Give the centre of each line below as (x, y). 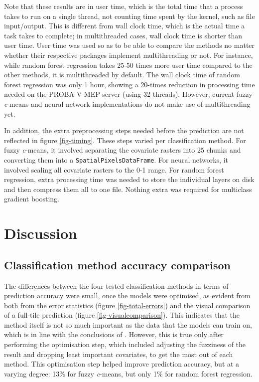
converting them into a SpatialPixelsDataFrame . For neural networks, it (116, 159)
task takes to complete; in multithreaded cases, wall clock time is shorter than (123, 35)
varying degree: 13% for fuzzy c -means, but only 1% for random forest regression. (128, 373)
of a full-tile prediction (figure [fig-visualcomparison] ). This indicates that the (122, 315)
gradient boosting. (32, 199)
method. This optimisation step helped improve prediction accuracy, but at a (122, 364)
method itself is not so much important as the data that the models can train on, (128, 324)
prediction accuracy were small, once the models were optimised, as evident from (127, 295)
